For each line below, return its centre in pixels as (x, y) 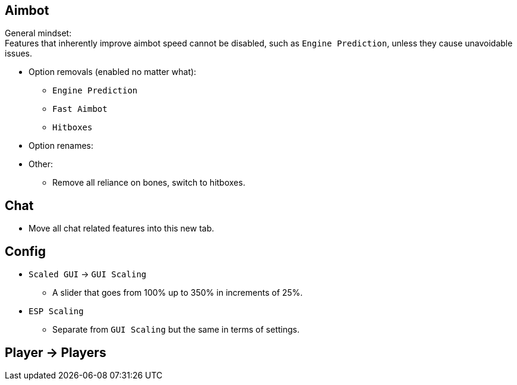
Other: (41, 164)
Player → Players (56, 352)
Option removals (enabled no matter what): (113, 72)
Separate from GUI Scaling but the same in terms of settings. (176, 330)
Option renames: (61, 146)
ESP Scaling (56, 312)
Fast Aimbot (80, 109)
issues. (19, 54)
